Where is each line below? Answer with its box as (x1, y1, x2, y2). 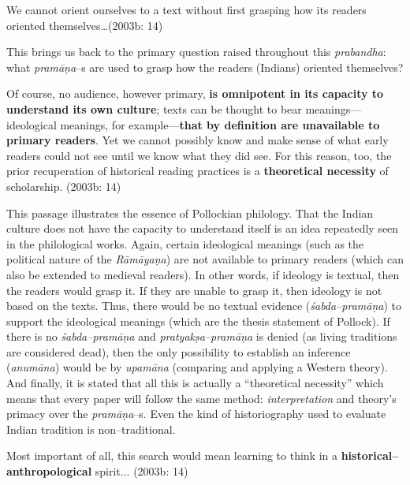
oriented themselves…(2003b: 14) (6, 17, 163, 33)
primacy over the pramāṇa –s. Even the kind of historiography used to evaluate (6, 405, 386, 422)
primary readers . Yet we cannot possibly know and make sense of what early (6, 132, 389, 148)
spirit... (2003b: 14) (95, 463, 188, 479)
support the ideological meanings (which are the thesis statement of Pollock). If (6, 312, 390, 329)
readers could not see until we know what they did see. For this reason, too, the (6, 147, 392, 163)
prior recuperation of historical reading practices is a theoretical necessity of (6, 162, 389, 179)
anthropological (6, 463, 92, 479)
